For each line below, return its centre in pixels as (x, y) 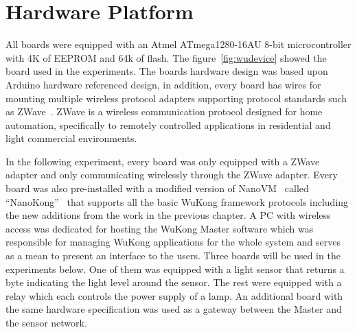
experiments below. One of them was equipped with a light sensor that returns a (175, 269)
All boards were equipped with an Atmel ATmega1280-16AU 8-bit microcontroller (178, 44)
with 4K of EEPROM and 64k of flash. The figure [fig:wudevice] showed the (166, 57)
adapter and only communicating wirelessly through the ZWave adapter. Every (172, 175)
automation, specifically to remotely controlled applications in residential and (168, 125)
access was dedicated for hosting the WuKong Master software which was (160, 228)
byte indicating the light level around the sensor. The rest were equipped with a (174, 282)
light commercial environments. (71, 138)
